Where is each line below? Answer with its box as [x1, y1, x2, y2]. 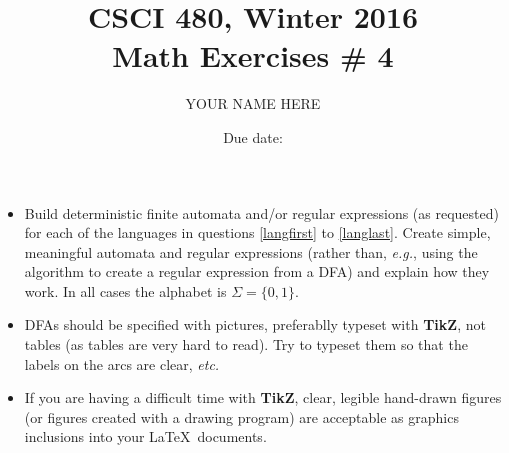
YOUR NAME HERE [185, 93, 321, 114]
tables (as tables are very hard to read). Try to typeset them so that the [24, 334, 468, 355]
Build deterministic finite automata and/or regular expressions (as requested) [24, 202, 499, 223]
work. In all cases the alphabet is [24, 280, 227, 301]
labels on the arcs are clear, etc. [24, 353, 220, 374]
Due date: [223, 126, 283, 147]
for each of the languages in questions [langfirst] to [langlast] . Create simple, [24, 222, 491, 243]
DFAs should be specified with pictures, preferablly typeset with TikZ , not [24, 314, 486, 335]
